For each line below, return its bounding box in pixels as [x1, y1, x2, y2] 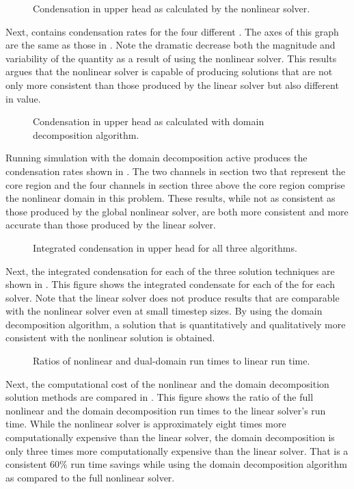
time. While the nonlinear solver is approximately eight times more [5, 417, 286, 431]
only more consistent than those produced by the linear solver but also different [5, 77, 339, 92]
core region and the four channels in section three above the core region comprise [5, 177, 345, 191]
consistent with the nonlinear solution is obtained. [5, 330, 215, 345]
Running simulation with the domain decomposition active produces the [5, 150, 308, 165]
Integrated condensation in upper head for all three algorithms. [33, 240, 297, 254]
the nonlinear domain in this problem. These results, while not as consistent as [5, 191, 336, 205]
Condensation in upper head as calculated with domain [33, 114, 264, 129]
